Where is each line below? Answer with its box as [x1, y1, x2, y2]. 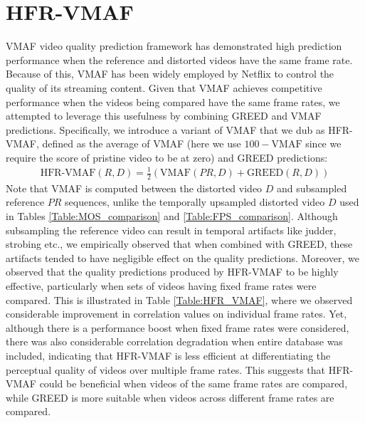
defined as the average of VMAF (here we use [42, 136, 241, 151]
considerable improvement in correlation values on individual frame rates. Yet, [6, 306, 347, 321]
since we [305, 136, 342, 151]
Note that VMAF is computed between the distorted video [6, 180, 263, 195]
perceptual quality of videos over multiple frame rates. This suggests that [6, 362, 325, 377]
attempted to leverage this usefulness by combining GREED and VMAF [6, 108, 322, 123]
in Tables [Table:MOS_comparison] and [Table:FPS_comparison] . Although [6, 209, 338, 224]
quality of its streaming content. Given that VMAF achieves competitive [6, 80, 322, 95]
